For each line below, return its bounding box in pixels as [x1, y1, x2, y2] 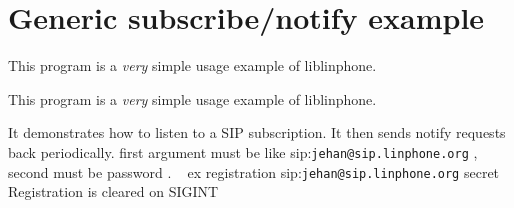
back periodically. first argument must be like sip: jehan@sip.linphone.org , [8, 141, 478, 162]
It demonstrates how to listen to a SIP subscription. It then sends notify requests [8, 122, 506, 143]
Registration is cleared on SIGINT [8, 181, 219, 202]
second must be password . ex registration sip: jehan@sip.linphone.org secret [8, 161, 500, 182]
